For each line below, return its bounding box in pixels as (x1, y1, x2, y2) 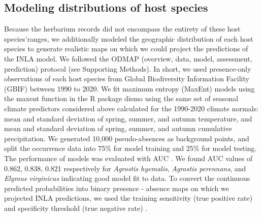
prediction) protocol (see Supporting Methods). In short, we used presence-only (4, 63, 251, 74)
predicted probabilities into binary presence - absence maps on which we (4, 182, 230, 193)
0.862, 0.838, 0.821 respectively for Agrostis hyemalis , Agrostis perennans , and (4, 163, 246, 173)
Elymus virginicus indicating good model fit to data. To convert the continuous (4, 173, 250, 183)
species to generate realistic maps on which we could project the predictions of (4, 43, 248, 54)
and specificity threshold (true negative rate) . (4, 202, 148, 213)
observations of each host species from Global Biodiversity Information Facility (4, 73, 249, 84)
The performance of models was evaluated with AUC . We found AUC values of (4, 152, 253, 163)
